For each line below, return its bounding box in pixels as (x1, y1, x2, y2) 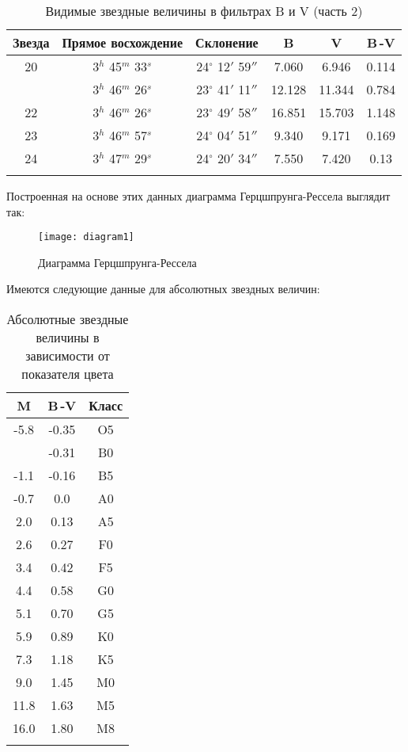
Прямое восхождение (62, 33, 183, 52)
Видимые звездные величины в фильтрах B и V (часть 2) (45, 2, 363, 20)
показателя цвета (21, 365, 114, 384)
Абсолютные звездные (6, 310, 129, 329)
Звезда (13, 33, 50, 52)
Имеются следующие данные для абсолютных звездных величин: (6, 281, 320, 297)
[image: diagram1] (38, 231, 134, 243)
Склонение (195, 33, 259, 52)
